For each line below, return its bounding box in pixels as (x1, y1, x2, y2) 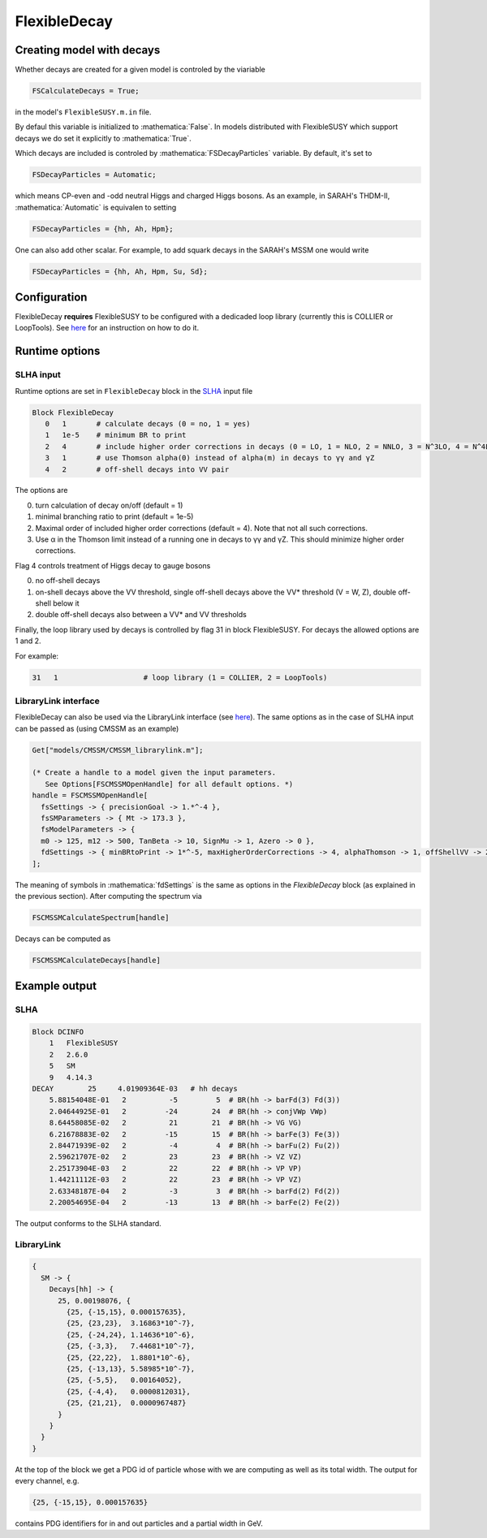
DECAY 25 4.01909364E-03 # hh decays (32, 1084, 239, 1093)
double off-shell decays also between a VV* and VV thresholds (35, 610, 247, 620)
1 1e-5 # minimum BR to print (45, 430, 187, 440)
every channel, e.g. (15, 1476, 80, 1486)
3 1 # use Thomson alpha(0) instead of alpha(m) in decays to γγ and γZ (45, 453, 375, 463)
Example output (15, 979, 97, 993)
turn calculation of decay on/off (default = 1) (35, 500, 183, 510)
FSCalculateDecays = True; (32, 86, 140, 96)
